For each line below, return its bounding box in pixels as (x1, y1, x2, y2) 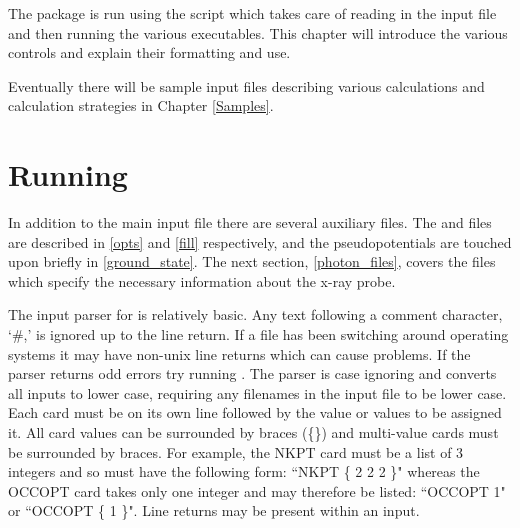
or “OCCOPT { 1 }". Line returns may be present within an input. (8, 500, 420, 521)
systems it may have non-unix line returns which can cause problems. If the (8, 343, 471, 364)
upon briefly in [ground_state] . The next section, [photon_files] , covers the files (8, 251, 496, 272)
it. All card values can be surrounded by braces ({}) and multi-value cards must (8, 422, 499, 443)
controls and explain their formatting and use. (8, 42, 291, 63)
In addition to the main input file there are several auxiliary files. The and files (8, 212, 492, 233)
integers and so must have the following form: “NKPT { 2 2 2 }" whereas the (8, 461, 480, 482)
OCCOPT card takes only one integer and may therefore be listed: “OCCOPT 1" (8, 480, 506, 501)
